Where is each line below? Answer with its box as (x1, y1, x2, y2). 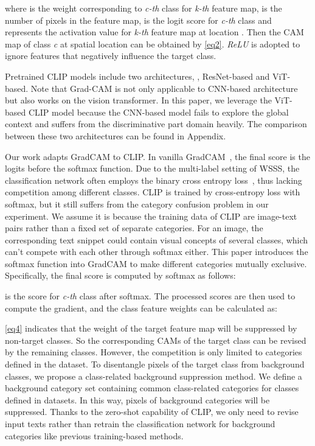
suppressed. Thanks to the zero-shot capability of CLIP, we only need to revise (5, 405, 299, 418)
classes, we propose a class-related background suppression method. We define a (5, 369, 302, 382)
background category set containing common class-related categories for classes (5, 382, 299, 394)
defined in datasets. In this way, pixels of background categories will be (5, 393, 270, 406)
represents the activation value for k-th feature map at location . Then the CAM (5, 26, 304, 38)
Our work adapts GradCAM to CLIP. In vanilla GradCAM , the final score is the (5, 150, 310, 162)
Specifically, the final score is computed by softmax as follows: (5, 269, 236, 282)
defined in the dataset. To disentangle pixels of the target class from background (5, 358, 305, 371)
